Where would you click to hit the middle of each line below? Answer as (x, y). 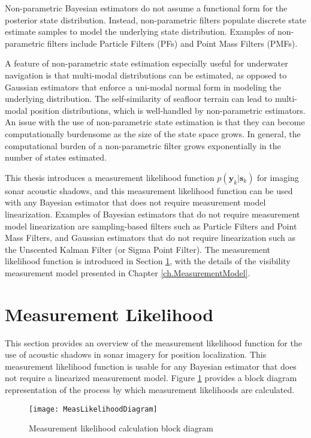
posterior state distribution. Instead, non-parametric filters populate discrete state (155, 19)
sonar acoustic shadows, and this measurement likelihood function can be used (149, 190)
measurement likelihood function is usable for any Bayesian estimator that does (151, 366)
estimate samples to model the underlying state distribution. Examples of (140, 31)
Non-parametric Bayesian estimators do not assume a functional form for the (146, 8)
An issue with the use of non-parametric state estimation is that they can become (155, 122)
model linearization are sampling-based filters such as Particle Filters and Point (151, 226)
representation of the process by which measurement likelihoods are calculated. (150, 389)
